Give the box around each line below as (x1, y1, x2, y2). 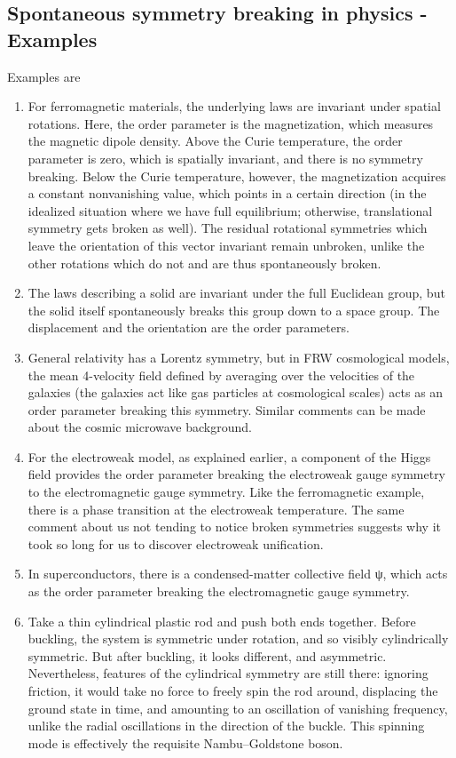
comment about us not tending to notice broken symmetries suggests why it (28, 517, 442, 536)
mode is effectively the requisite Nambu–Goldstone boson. (28, 733, 343, 752)
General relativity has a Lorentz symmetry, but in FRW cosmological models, (28, 347, 450, 366)
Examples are (7, 67, 81, 85)
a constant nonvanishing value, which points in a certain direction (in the (28, 184, 427, 203)
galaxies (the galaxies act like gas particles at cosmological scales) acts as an (28, 383, 444, 402)
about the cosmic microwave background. (28, 418, 252, 436)
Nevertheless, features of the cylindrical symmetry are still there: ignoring (28, 664, 428, 682)
